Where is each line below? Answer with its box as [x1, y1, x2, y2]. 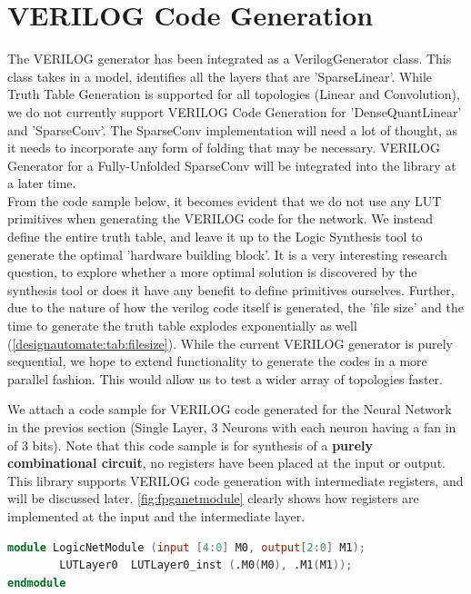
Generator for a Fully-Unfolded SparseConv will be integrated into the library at [7, 155, 456, 174]
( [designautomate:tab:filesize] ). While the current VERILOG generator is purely [7, 333, 453, 352]
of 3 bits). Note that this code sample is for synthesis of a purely [7, 435, 374, 454]
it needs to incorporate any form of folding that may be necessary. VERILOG [7, 138, 440, 157]
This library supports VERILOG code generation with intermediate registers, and [7, 470, 464, 490]
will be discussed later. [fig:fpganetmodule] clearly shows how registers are [7, 489, 419, 508]
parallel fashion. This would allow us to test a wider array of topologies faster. [7, 369, 443, 388]
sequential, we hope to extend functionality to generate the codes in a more [7, 351, 427, 371]
